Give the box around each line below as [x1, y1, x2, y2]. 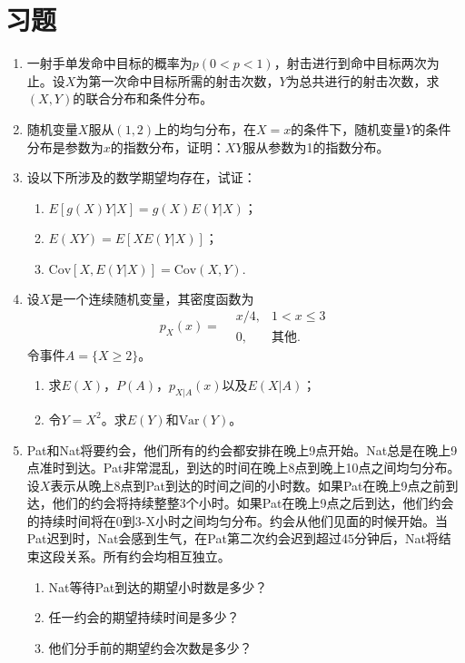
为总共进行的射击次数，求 [286, 71, 440, 90]
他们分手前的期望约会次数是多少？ [48, 638, 252, 657]
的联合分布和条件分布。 [73, 89, 213, 108]
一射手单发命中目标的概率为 [26, 54, 193, 73]
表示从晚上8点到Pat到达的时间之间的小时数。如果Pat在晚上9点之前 [50, 475, 446, 494]
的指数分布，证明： [110, 137, 225, 156]
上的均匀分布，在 [154, 119, 257, 138]
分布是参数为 [26, 137, 104, 156]
